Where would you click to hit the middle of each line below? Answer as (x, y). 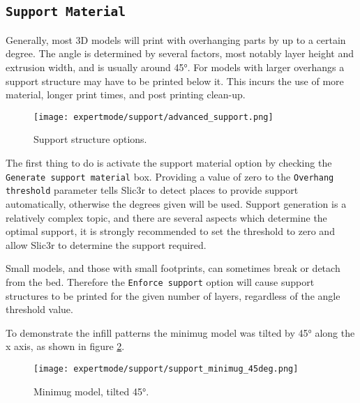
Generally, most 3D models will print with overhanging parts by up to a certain (176, 39)
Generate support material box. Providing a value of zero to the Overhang (170, 176)
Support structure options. (90, 139)
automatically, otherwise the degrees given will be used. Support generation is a (176, 203)
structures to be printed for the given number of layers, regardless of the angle (173, 295)
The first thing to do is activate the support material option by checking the (169, 162)
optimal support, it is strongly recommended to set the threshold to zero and (170, 231)
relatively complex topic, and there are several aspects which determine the (166, 217)
